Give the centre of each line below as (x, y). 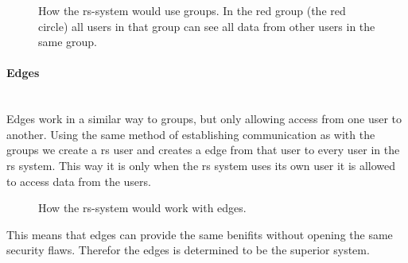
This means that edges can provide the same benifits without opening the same (200, 234)
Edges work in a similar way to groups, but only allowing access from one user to (204, 119)
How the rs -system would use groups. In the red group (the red (192, 10)
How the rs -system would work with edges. (142, 208)
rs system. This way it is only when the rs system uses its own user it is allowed (201, 165)
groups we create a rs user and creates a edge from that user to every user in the (203, 150)
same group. (68, 42)
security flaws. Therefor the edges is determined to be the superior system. (188, 250)
